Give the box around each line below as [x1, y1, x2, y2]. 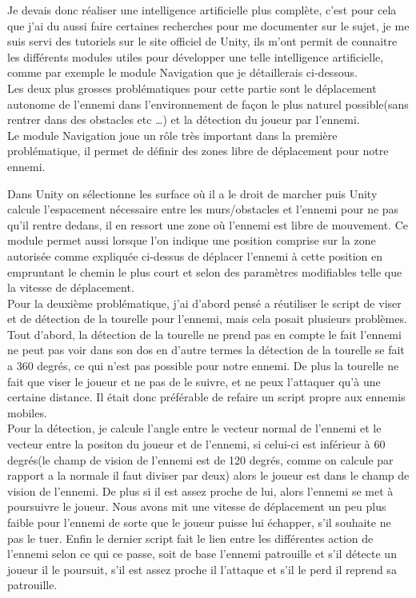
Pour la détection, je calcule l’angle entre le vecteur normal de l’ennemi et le [7, 420, 382, 437]
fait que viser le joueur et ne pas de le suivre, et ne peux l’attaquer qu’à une [7, 373, 381, 389]
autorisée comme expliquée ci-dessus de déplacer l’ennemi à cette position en [7, 247, 382, 264]
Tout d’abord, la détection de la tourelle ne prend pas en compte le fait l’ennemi [7, 325, 402, 342]
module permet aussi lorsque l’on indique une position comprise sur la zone [7, 232, 376, 249]
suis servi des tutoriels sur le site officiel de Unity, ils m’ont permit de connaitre [7, 33, 398, 50]
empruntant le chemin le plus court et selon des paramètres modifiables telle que [7, 263, 402, 280]
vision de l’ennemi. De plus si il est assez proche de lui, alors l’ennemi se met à [7, 482, 394, 499]
